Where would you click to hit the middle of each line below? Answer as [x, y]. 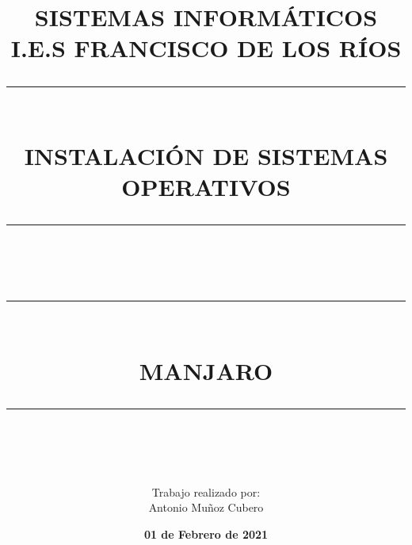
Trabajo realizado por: [206, 491]
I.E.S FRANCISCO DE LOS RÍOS [206, 48]
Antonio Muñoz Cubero [206, 507]
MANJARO [206, 370]
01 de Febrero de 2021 [206, 534]
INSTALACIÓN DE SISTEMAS [206, 155]
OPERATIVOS [206, 186]
